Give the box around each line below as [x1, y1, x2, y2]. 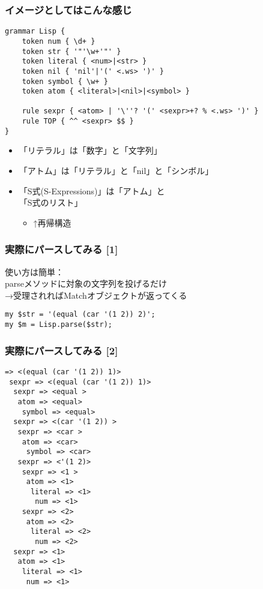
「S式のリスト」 [19, 196, 83, 209]
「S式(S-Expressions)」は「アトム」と [19, 184, 165, 197]
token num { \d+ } [22, 37, 95, 46]
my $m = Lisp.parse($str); [5, 320, 112, 329]
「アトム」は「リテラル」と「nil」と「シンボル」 [19, 164, 214, 177]
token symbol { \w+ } [22, 77, 108, 86]
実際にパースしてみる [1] [5, 242, 118, 257]
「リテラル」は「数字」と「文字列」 [19, 144, 162, 157]
